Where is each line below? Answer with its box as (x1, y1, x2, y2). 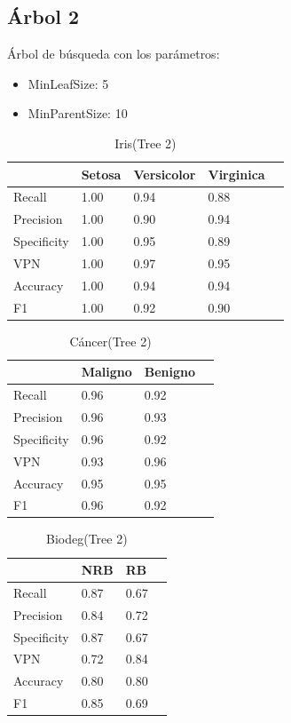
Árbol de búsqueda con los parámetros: (7, 44, 220, 63)
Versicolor (133, 164, 196, 183)
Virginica (208, 164, 265, 183)
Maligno (81, 362, 132, 381)
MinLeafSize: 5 (28, 74, 109, 92)
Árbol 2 (7, 3, 80, 30)
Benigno (144, 362, 196, 381)
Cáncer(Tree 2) (69, 331, 152, 350)
